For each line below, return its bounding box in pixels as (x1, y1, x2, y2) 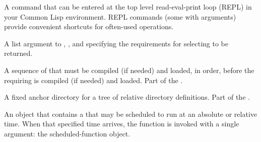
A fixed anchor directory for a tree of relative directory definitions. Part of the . (4, 92, 250, 102)
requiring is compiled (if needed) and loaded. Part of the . (4, 75, 183, 85)
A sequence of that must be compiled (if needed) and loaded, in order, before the (4, 64, 254, 75)
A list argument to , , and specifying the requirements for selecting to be (4, 38, 228, 48)
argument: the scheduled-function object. (4, 128, 130, 138)
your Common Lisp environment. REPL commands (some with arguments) (4, 11, 236, 22)
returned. (4, 48, 33, 58)
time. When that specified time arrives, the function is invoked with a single (4, 118, 239, 129)
